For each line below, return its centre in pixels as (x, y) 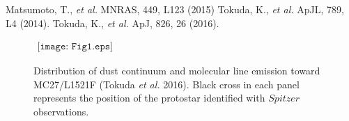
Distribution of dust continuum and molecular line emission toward (177, 71)
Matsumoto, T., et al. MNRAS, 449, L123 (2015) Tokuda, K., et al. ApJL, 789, (175, 9)
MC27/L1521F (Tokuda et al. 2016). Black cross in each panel (166, 84)
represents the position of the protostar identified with (149, 98)
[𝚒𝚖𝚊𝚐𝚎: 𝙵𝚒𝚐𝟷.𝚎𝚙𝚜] (75, 47)
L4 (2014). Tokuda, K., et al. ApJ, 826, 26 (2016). (113, 23)
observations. (61, 111)
